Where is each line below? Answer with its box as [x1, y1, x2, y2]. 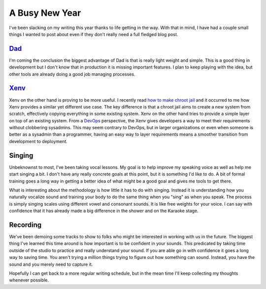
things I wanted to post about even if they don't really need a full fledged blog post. [9, 31, 178, 37]
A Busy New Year [9, 7, 81, 18]
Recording [9, 220, 42, 229]
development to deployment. [9, 138, 67, 144]
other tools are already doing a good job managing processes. [9, 71, 135, 77]
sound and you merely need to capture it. [9, 261, 93, 267]
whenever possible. [9, 277, 49, 283]
